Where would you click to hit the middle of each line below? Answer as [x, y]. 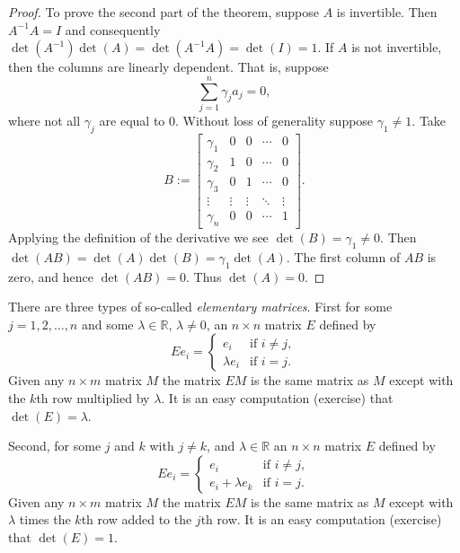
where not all [44, 120]
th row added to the [137, 519]
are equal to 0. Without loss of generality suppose [236, 120]
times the [45, 519]
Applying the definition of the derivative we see [138, 237]
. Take [429, 120]
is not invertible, [397, 47]
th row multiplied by [93, 398]
